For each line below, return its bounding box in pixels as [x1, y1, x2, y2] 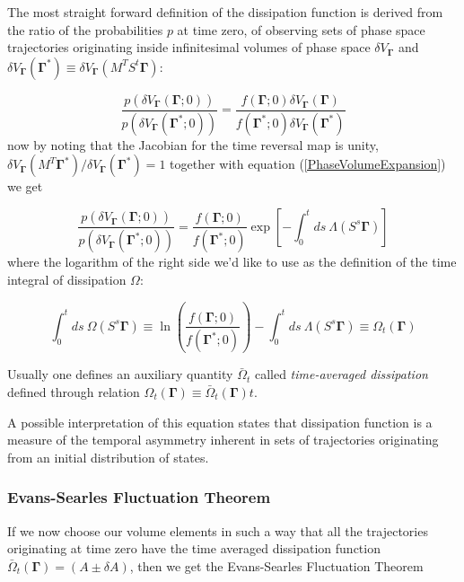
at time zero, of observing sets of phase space [177, 20, 425, 39]
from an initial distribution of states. [7, 447, 209, 466]
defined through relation [7, 383, 140, 401]
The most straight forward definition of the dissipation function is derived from [7, 3, 443, 21]
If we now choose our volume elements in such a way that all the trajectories [7, 521, 428, 540]
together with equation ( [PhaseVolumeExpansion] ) [170, 154, 446, 173]
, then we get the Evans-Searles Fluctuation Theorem [129, 556, 424, 575]
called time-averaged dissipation [254, 365, 428, 384]
